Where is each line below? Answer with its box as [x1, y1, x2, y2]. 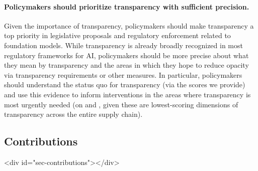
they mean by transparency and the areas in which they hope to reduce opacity [4, 60, 249, 70]
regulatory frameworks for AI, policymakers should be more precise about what [4, 50, 249, 60]
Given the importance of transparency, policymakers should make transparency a [4, 20, 254, 31]
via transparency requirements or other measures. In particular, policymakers [4, 69, 242, 80]
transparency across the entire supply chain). [4, 109, 143, 119]
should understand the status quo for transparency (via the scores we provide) [4, 79, 245, 90]
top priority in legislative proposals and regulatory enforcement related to [4, 30, 231, 41]
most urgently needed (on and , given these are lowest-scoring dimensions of [4, 99, 238, 109]
